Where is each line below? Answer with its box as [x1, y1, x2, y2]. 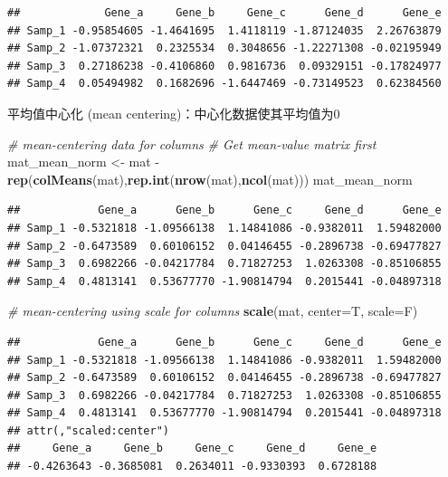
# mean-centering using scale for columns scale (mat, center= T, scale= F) [7, 301, 418, 320]
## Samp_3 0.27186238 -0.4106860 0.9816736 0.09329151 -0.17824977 [7, 59, 442, 72]
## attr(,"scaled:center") [7, 424, 169, 437]
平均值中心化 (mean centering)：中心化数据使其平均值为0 [7, 103, 340, 122]
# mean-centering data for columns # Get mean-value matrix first [7, 134, 377, 153]
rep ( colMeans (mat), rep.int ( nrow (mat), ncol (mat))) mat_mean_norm [7, 169, 413, 188]
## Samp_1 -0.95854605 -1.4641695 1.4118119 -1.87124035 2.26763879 [7, 24, 442, 37]
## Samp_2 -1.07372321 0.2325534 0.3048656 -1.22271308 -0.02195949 [7, 42, 442, 55]
